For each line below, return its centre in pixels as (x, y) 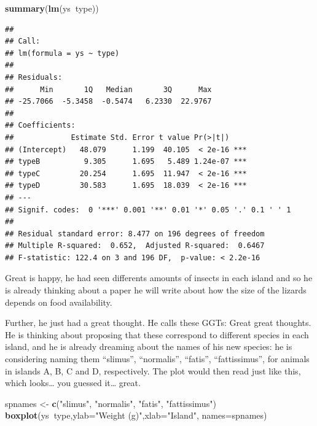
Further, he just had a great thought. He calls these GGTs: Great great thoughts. (158, 323)
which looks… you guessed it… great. (73, 383)
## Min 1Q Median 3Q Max (108, 89)
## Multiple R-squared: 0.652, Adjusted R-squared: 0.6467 (135, 246)
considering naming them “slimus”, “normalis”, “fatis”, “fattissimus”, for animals (157, 359)
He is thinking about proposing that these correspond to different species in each (157, 334)
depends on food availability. (59, 302)
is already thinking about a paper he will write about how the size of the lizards (156, 290)
